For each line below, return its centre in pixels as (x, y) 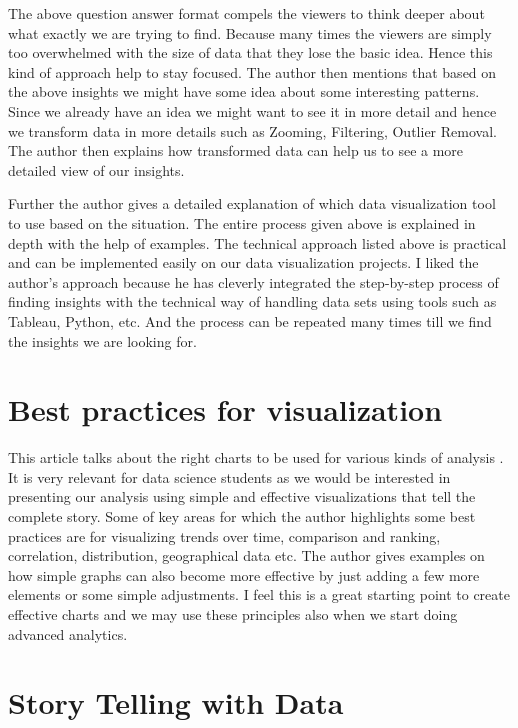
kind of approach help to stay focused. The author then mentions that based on (252, 71)
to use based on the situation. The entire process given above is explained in (242, 222)
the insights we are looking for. (102, 340)
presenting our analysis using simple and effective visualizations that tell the (242, 496)
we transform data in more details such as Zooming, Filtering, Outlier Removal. (252, 130)
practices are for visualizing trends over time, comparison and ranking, (224, 535)
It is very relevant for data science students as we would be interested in (229, 476)
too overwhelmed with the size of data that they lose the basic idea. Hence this (250, 52)
